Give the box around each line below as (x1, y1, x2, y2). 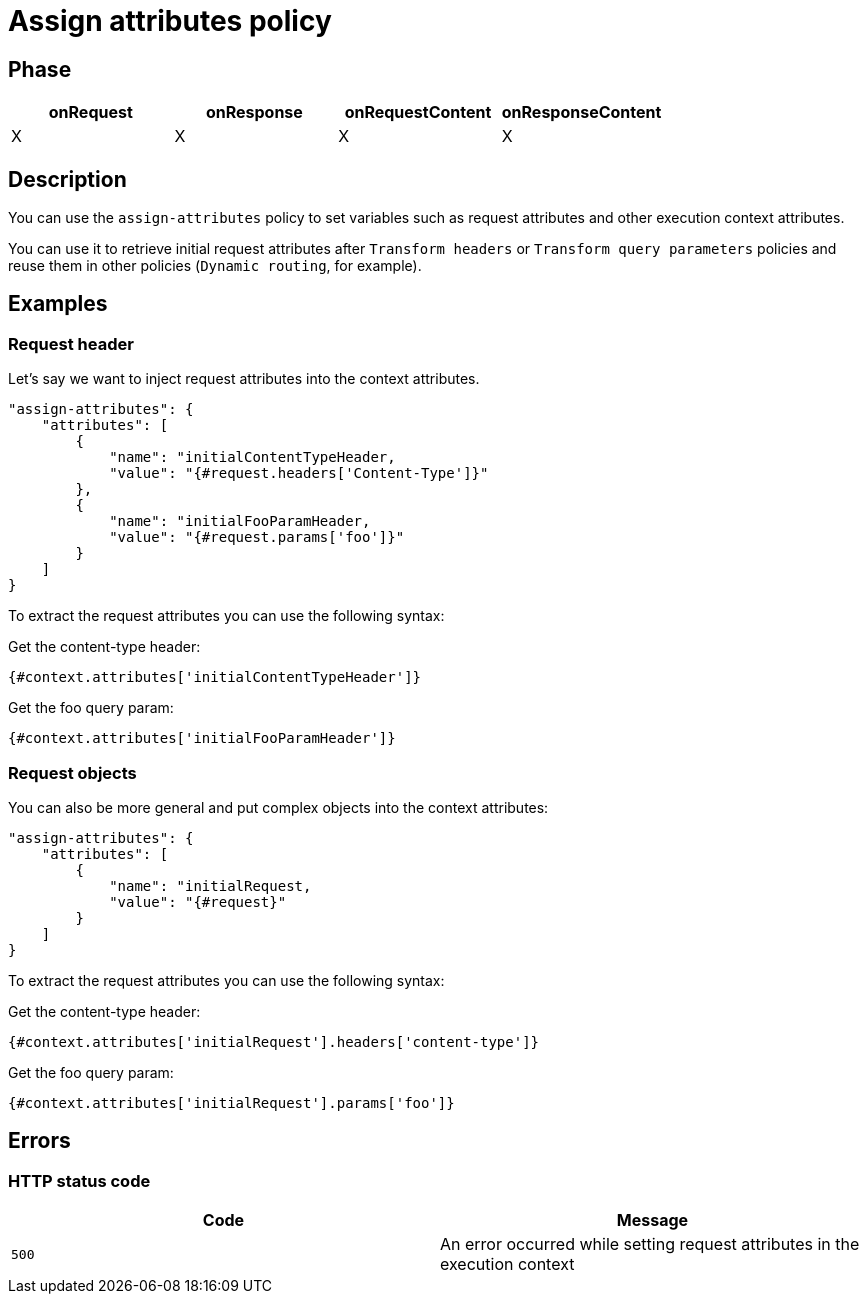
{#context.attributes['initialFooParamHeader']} (8, 730, 396, 747)
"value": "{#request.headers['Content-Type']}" (109, 465, 489, 482)
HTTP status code (8, 1170, 151, 1191)
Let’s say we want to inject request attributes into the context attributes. (8, 370, 480, 388)
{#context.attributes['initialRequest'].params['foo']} (8, 1094, 455, 1111)
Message (616, 1210, 689, 1231)
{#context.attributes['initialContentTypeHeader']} (8, 669, 422, 686)
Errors (8, 1128, 71, 1154)
